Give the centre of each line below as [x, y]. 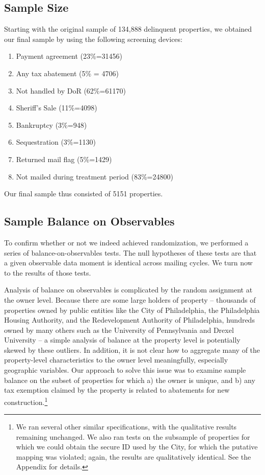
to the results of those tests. [48, 272]
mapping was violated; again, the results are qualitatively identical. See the [134, 456]
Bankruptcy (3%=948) [51, 125]
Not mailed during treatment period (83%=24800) [95, 176]
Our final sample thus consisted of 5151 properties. [84, 194]
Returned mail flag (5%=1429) [64, 159]
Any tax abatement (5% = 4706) [67, 73]
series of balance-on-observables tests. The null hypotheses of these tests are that [130, 252]
